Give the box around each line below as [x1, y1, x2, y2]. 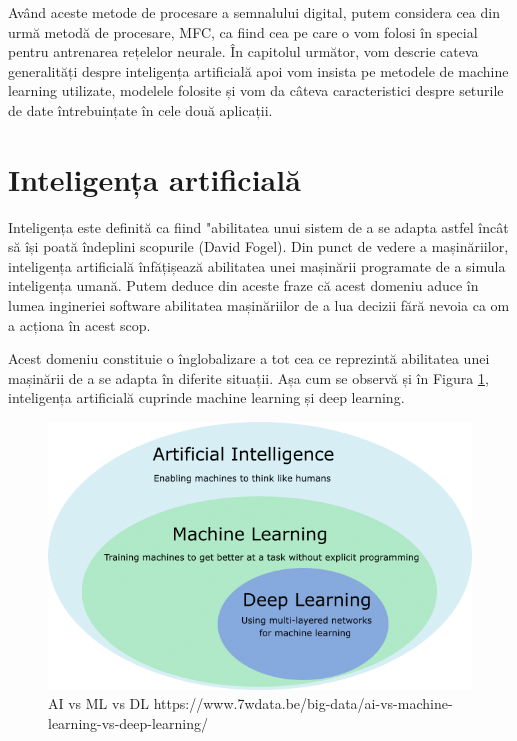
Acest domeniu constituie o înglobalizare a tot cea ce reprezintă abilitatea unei [8, 348, 490, 369]
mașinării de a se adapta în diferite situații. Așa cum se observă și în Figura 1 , [8, 367, 489, 388]
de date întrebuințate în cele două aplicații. [8, 99, 273, 120]
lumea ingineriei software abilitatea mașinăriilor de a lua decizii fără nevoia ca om [8, 295, 510, 316]
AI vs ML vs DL [48, 693, 150, 714]
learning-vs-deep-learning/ [48, 712, 209, 733]
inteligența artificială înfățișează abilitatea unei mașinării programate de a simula [8, 255, 506, 276]
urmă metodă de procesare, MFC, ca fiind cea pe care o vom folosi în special [8, 21, 478, 42]
